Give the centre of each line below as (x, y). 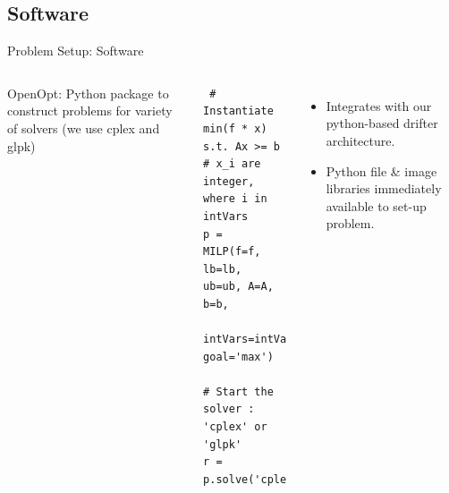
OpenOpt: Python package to (88, 93)
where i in (235, 199)
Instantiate (238, 111)
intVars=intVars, (254, 340)
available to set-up (376, 205)
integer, (229, 181)
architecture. (360, 140)
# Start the (238, 391)
